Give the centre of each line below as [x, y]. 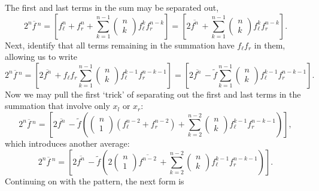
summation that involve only [57, 106]
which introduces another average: [67, 143]
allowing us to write [41, 57]
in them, [270, 45]
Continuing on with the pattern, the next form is [95, 181]
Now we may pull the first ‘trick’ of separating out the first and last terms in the [153, 94]
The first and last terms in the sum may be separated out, [112, 7]
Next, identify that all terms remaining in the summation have [120, 45]
